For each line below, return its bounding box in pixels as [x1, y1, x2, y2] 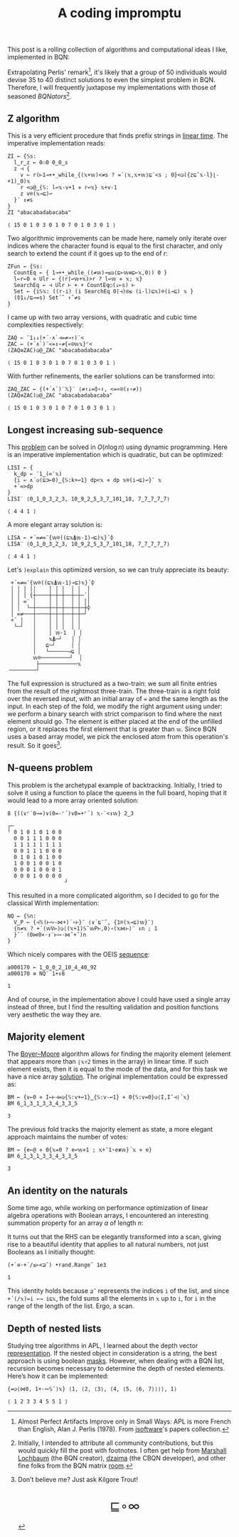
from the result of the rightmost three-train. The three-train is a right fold [7, 687, 221, 695]
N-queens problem [7, 762, 93, 774]
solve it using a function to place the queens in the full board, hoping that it [7, 788, 228, 797]
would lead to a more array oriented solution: [7, 796, 139, 805]
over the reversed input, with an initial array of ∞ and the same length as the [7, 695, 229, 703]
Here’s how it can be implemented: [7, 1372, 109, 1381]
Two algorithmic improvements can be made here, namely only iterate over [7, 234, 227, 243]
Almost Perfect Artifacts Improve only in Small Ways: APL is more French [17, 1417, 231, 1426]
